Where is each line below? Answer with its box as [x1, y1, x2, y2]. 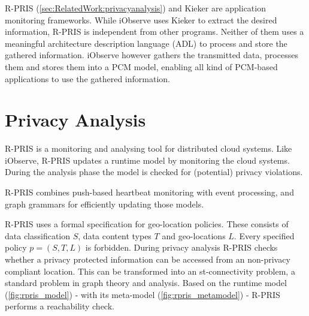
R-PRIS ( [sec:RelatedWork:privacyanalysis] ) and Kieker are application [5, 2, 266, 14]
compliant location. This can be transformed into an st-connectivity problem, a [5, 264, 295, 277]
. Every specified [234, 229, 295, 242]
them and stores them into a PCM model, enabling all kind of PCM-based [5, 60, 278, 73]
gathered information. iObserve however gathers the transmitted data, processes [5, 49, 298, 61]
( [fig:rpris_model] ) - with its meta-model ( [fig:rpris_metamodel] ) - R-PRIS [5, 288, 280, 300]
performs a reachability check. [5, 300, 114, 312]
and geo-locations [162, 229, 226, 242]
